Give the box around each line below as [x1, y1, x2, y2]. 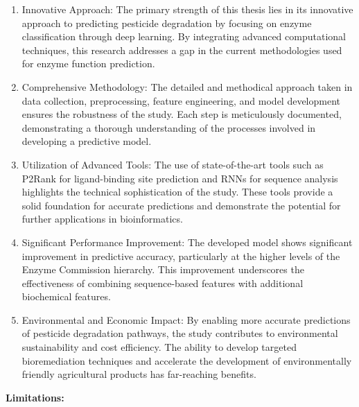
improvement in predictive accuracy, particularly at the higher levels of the [21, 248, 340, 263]
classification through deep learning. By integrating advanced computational [21, 29, 346, 44]
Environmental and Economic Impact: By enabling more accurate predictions [21, 312, 351, 327]
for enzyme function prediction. [21, 56, 155, 71]
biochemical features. [21, 289, 111, 304]
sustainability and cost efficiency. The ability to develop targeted [21, 340, 297, 354]
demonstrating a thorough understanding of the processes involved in [21, 120, 316, 135]
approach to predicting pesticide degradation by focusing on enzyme [21, 15, 312, 30]
